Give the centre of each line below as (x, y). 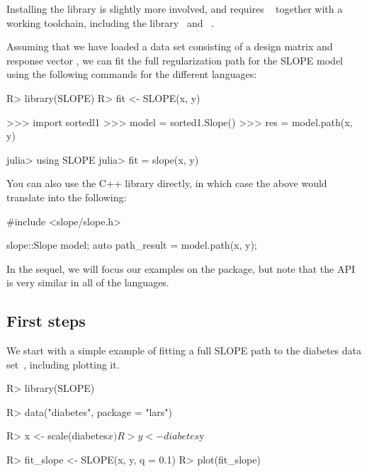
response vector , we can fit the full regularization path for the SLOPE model (175, 60)
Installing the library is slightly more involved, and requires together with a (175, 9)
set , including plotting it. (63, 364)
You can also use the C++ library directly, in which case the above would (167, 183)
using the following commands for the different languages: (132, 74)
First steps (46, 321)
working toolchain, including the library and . (111, 22)
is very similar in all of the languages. (88, 282)
